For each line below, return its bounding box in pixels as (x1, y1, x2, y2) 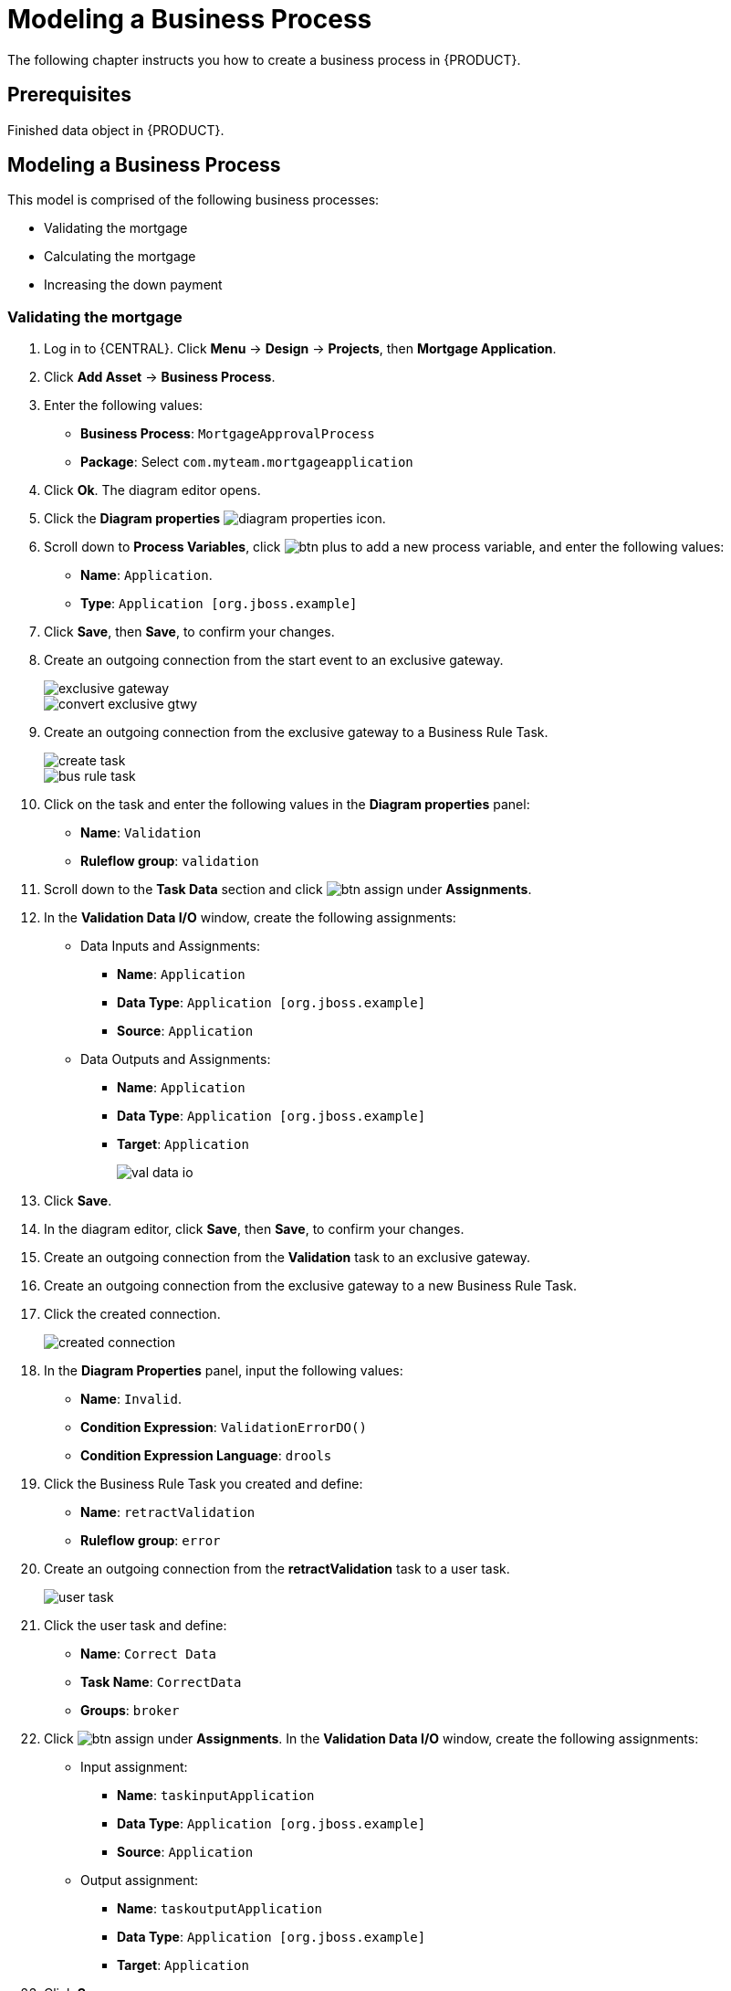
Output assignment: (80, 1872, 199, 1889)
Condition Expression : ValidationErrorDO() (80, 1419, 367, 1436)
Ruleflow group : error (80, 1533, 221, 1549)
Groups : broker (80, 1702, 180, 1719)
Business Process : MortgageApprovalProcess (80, 426, 375, 442)
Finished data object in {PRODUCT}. (7, 121, 225, 138)
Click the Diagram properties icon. (44, 511, 386, 527)
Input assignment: (80, 1759, 188, 1775)
